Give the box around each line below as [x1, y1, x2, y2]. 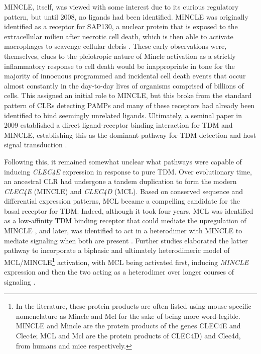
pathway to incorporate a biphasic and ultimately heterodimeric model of [4, 245, 230, 255]
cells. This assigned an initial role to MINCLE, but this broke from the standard [4, 90, 252, 101]
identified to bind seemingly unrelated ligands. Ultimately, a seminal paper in [4, 110, 242, 120]
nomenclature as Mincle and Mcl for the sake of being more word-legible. [16, 310, 240, 321]
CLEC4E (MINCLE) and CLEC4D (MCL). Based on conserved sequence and [4, 186, 243, 196]
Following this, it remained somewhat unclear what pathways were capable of [4, 156, 242, 166]
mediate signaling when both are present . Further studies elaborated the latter [4, 235, 248, 245]
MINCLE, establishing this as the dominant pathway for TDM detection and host [4, 129, 256, 140]
